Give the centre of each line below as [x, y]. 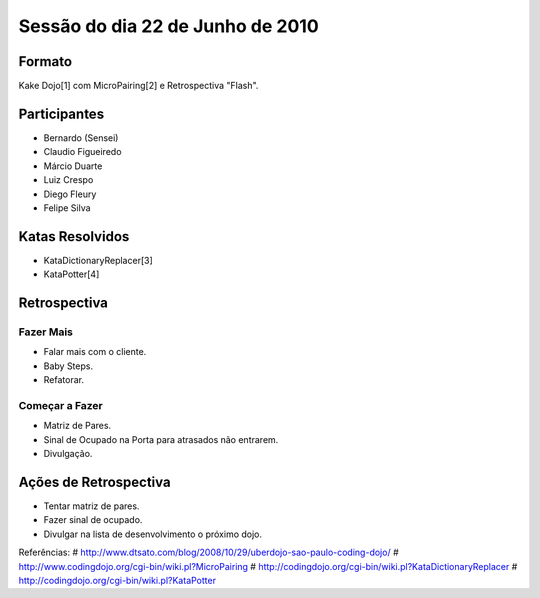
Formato [45, 61]
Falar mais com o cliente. [95, 352]
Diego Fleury [70, 194]
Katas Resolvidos [74, 236]
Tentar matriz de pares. [91, 506]
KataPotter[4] [71, 274]
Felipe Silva [67, 207]
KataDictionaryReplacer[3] [98, 260]
